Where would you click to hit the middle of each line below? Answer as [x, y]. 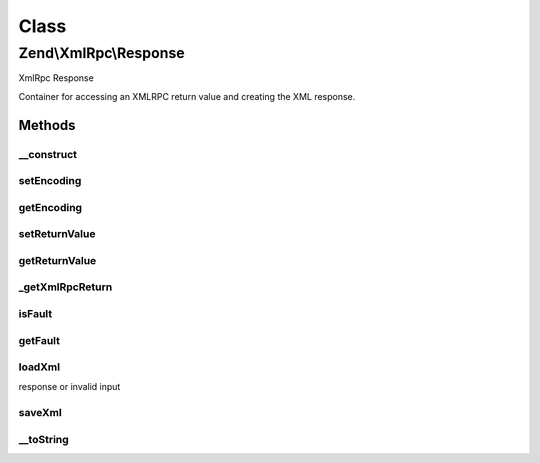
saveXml [40, 413]
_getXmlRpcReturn [65, 287]
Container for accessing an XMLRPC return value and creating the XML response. [187, 96]
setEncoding [50, 181]
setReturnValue [57, 234]
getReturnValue [57, 260]
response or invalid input [69, 387]
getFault [39, 340]
